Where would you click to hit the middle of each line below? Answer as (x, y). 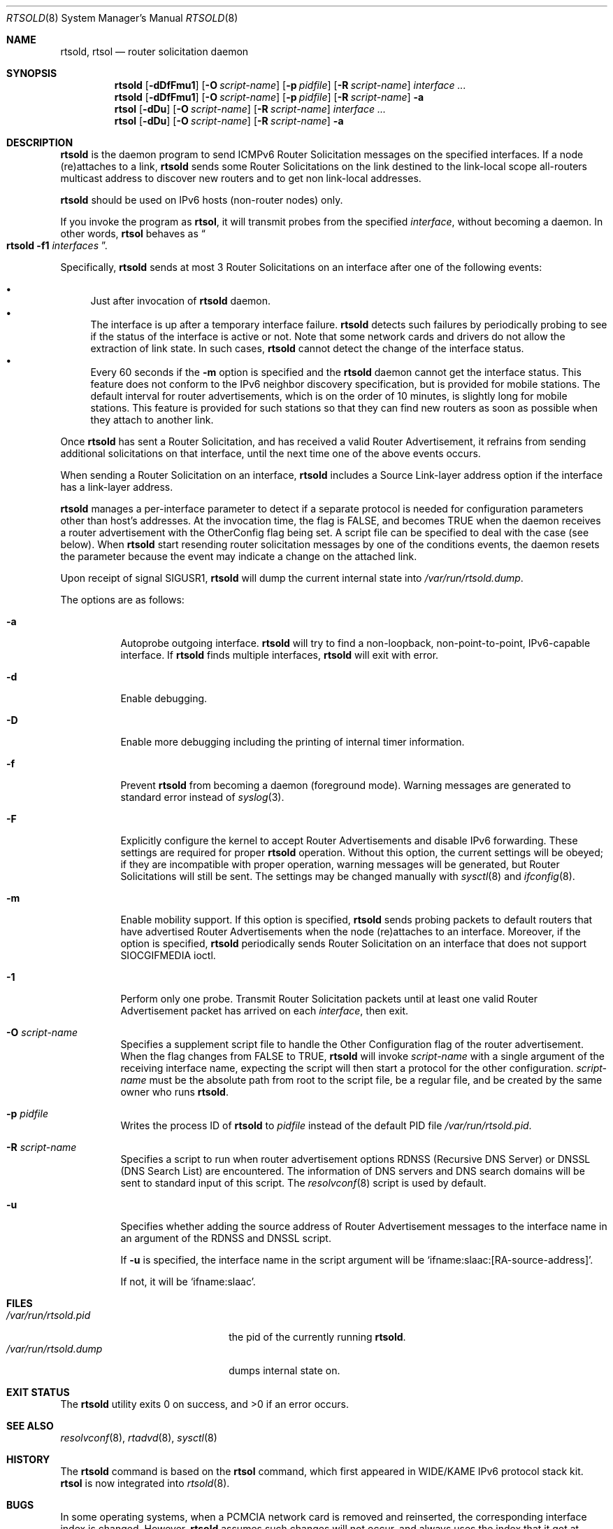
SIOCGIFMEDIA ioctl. (168, 955)
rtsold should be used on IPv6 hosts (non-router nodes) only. (202, 200)
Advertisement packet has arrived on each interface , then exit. (265, 1011)
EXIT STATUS (38, 1392)
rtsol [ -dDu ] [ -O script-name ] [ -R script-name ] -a (229, 121)
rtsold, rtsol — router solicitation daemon (154, 51)
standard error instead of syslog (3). (202, 797)
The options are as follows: (122, 600)
